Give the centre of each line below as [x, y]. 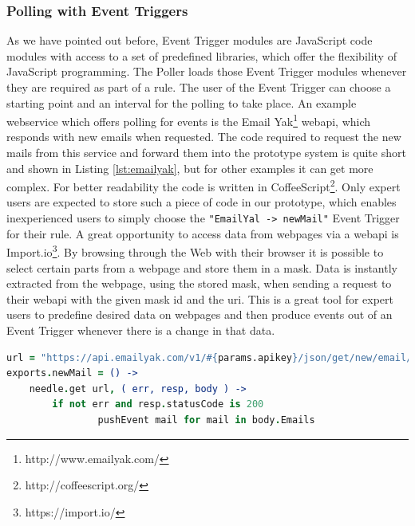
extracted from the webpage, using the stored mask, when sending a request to [199, 283]
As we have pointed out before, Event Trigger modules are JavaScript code [190, 40]
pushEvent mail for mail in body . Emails [206, 420]
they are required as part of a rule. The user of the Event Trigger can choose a [199, 87]
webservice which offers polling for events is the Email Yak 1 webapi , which [189, 120]
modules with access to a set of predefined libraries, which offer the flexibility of [202, 55]
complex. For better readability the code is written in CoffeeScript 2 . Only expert [204, 185]
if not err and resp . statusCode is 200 [158, 404]
